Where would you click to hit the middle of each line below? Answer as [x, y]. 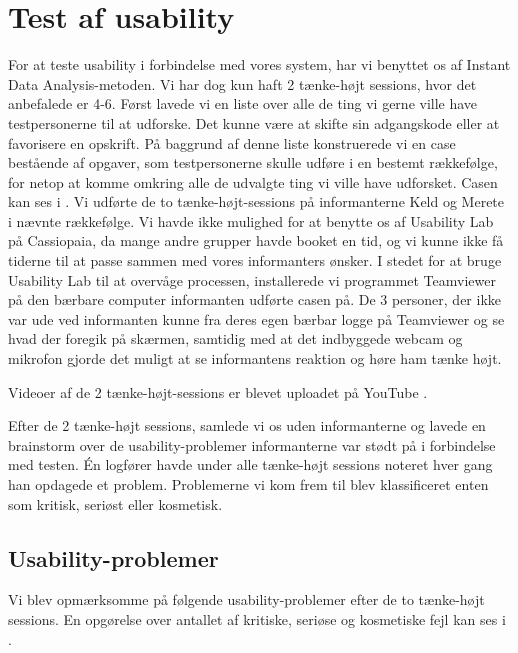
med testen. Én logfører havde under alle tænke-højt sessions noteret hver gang [250, 464]
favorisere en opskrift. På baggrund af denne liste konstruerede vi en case [232, 142]
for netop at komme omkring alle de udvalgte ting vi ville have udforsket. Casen [253, 181]
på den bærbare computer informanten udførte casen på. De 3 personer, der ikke [255, 299]
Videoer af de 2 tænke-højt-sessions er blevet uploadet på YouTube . [218, 391]
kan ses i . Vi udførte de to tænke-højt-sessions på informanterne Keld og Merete [256, 201]
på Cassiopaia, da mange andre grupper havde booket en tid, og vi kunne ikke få [256, 240]
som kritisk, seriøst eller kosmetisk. [115, 503]
